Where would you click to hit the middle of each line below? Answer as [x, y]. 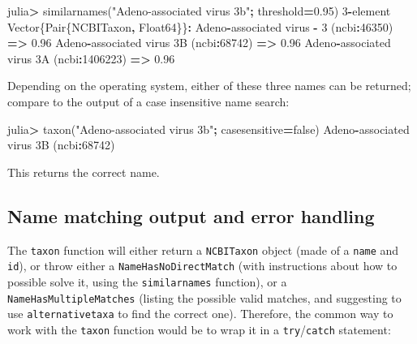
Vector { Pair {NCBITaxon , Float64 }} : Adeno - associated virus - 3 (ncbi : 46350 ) [200, 26]
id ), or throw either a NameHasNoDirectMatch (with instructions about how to [202, 266]
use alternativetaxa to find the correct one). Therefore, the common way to [200, 314]
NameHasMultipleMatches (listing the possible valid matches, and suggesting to [204, 297]
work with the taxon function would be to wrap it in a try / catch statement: [199, 329]
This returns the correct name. [84, 172]
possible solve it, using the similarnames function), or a [147, 281]
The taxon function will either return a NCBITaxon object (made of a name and [203, 249]
